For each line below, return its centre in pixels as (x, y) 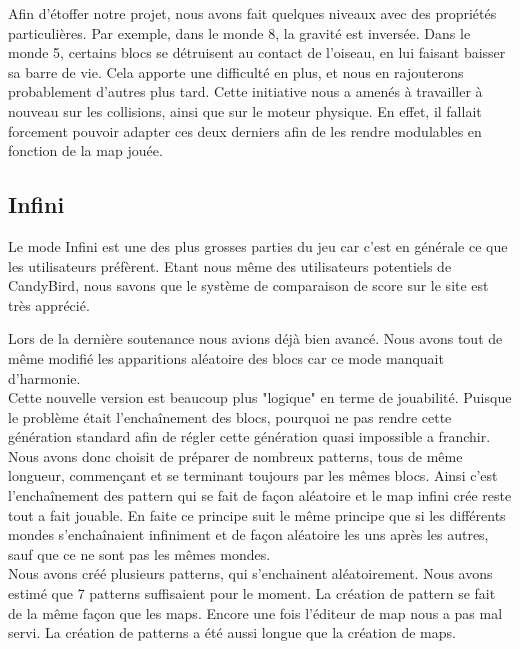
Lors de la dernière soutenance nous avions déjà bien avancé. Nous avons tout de (255, 338)
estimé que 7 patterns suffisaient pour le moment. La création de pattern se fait (252, 593)
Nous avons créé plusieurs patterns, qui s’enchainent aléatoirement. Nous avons (250, 573)
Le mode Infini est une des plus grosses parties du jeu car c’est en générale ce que (258, 245)
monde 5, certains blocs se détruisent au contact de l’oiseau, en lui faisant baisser (257, 52)
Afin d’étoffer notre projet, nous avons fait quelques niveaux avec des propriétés (252, 13)
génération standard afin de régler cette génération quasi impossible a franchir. (249, 436)
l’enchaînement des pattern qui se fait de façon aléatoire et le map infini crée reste (260, 495)
